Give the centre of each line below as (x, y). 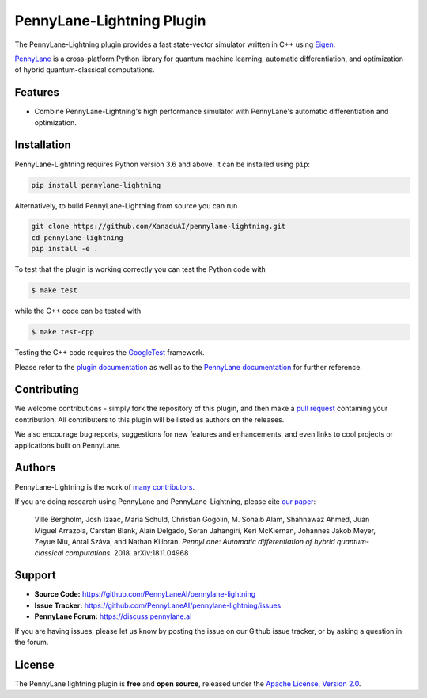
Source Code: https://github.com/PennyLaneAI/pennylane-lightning (145, 594)
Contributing (47, 389)
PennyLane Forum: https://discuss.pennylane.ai (113, 616)
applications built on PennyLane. (68, 445)
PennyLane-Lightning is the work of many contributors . (105, 486)
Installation (43, 145)
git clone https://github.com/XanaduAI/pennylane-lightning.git (159, 227)
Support (35, 576)
